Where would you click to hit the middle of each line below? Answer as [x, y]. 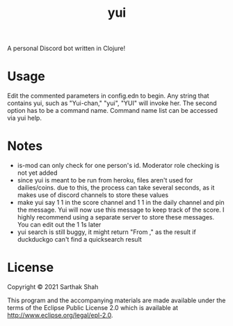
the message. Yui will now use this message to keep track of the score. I [121, 210]
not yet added [37, 173]
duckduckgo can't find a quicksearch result [80, 240]
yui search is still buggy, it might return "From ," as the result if [106, 232]
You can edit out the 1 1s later [59, 225]
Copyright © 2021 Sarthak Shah [53, 287]
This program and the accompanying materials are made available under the [116, 300]
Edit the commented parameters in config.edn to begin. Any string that [109, 96]
